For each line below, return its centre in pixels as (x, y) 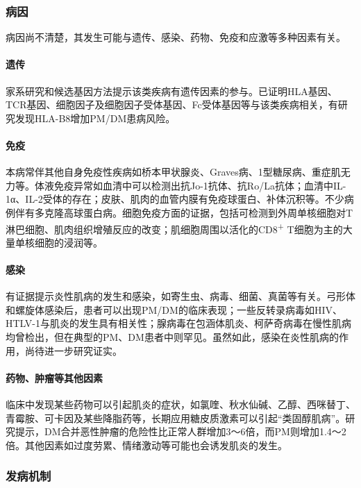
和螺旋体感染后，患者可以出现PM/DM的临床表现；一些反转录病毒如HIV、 (174, 309)
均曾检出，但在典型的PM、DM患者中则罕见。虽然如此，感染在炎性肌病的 (172, 336)
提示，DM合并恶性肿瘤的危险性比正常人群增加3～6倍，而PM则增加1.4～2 (180, 431)
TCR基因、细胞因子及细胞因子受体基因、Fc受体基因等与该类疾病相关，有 (172, 104)
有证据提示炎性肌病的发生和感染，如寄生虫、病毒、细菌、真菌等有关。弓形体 (180, 296)
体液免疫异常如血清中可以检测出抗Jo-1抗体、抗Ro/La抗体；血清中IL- (190, 185)
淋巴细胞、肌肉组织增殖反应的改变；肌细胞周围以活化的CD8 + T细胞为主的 (174, 228)
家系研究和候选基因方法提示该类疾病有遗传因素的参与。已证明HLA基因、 (171, 91)
